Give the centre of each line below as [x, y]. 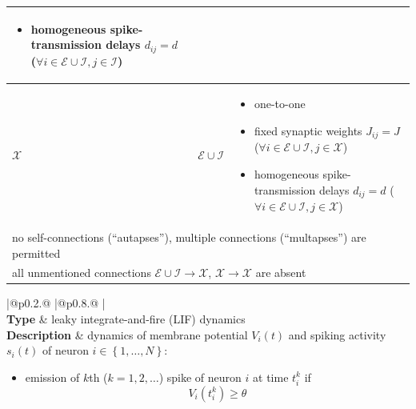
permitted [36, 253]
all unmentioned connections [82, 273]
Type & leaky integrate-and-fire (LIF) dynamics [126, 319]
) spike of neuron [200, 377]
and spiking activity [337, 334]
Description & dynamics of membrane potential [127, 334]
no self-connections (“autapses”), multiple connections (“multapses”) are [189, 237]
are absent [281, 273]
